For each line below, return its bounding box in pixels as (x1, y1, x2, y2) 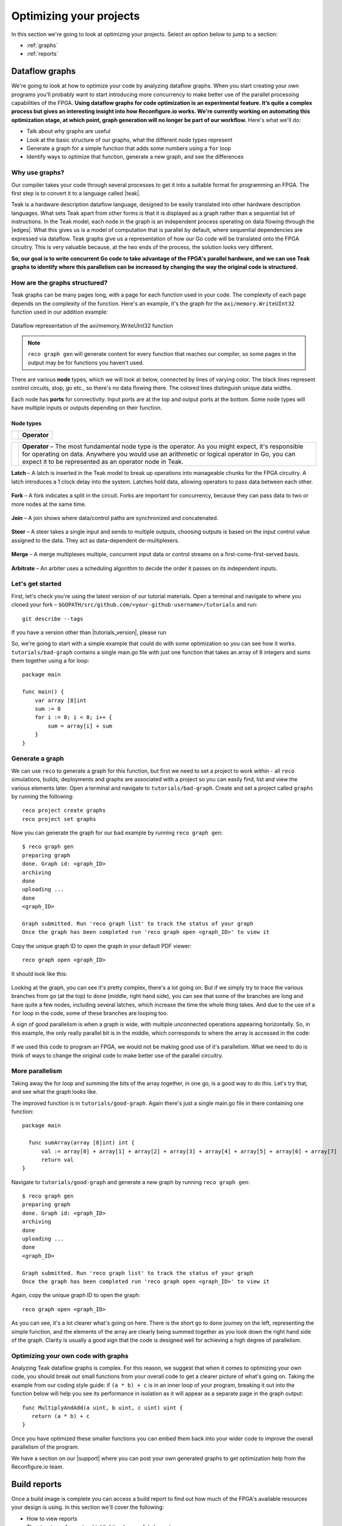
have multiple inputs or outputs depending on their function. (11, 404, 162, 411)
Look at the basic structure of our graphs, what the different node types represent (26, 136, 233, 143)
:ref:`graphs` (26, 42, 58, 49)
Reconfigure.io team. (11, 1463, 64, 1470)
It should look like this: (11, 970, 68, 977)
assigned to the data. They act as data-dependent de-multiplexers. (11, 537, 180, 544)
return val (41, 1156, 74, 1163)
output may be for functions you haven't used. (27, 359, 144, 366)
